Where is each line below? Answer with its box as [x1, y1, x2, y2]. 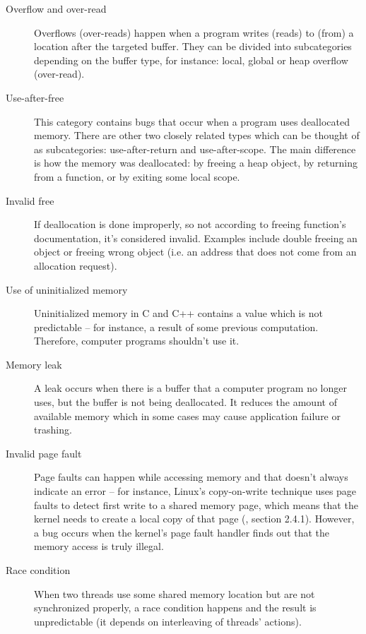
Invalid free [6, 193, 54, 208]
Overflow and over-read [6, 1, 107, 16]
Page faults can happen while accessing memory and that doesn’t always [34, 469, 348, 484]
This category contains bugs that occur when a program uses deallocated [34, 114, 350, 128]
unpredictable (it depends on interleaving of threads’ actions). [34, 614, 302, 628]
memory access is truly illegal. [34, 539, 164, 554]
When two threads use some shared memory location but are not [34, 586, 315, 601]
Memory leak [6, 357, 62, 371]
